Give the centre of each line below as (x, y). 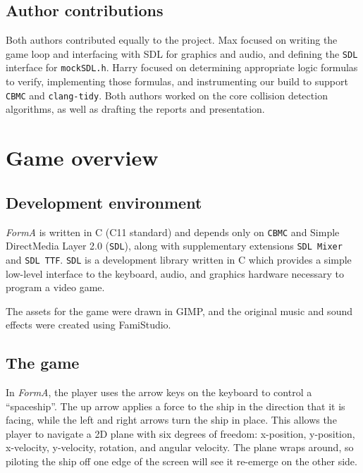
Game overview (82, 158)
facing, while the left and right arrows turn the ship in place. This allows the (171, 420)
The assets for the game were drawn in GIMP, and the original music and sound (179, 311)
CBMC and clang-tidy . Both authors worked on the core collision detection (167, 95)
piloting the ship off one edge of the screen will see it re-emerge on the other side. (181, 461)
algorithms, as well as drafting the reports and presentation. (135, 109)
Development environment (104, 202)
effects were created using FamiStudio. (88, 325)
